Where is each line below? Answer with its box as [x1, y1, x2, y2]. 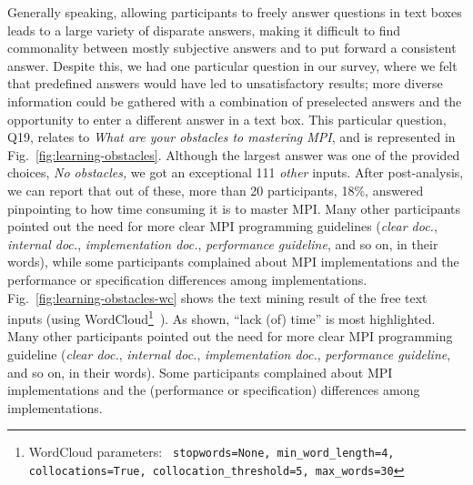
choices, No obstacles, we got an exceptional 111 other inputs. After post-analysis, [7, 163, 464, 182]
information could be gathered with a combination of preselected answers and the [7, 91, 462, 110]
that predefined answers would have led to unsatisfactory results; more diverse [7, 74, 443, 93]
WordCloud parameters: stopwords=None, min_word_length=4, [28, 442, 395, 461]
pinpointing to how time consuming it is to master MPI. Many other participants [7, 198, 461, 217]
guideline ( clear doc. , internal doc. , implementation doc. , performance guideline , [7, 344, 451, 363]
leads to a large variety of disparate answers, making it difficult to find [7, 20, 401, 39]
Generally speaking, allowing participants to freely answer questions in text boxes [7, 3, 462, 21]
